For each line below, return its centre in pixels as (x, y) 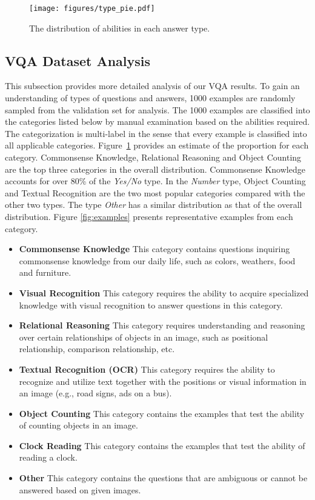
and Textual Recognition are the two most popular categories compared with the (155, 192)
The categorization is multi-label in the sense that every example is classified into (156, 133)
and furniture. (45, 272)
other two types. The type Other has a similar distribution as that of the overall (154, 205)
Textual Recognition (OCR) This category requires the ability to (147, 369)
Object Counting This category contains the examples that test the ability (162, 413)
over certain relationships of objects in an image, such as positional (144, 337)
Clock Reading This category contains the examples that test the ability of (162, 445)
